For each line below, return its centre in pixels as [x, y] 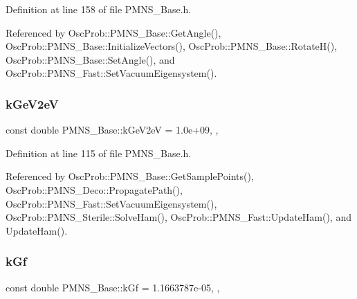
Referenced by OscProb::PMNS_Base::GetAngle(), [113, 32]
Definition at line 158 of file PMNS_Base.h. [99, 9]
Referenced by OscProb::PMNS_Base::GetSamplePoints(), [130, 176]
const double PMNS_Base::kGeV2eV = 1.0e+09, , [112, 130]
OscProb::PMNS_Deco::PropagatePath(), [94, 189]
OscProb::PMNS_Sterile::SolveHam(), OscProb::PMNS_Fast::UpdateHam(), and [178, 217]
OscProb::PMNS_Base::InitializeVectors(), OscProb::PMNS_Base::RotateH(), [172, 46]
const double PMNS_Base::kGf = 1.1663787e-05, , [113, 287]
